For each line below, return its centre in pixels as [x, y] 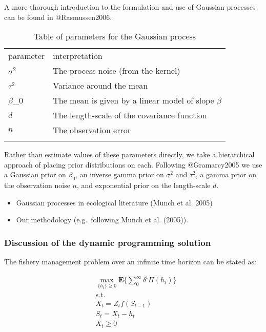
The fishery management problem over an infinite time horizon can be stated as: [130, 262]
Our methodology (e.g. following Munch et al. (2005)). [102, 220]
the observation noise [37, 185]
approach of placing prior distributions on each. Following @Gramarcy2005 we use [133, 164]
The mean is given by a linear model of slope [134, 100]
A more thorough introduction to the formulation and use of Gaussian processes [130, 7]
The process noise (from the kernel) [117, 71]
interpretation [78, 56]
